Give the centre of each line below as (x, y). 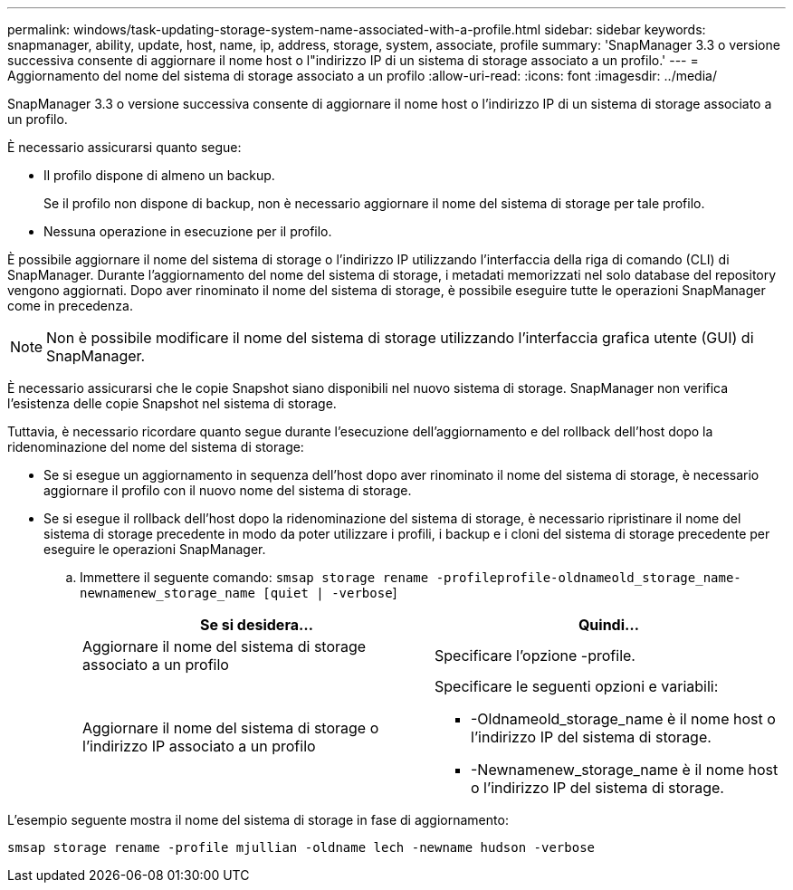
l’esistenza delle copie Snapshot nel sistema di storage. (172, 403)
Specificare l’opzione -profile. (535, 656)
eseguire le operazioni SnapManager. (155, 549)
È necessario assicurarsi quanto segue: (124, 147)
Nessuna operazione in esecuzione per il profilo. (188, 231)
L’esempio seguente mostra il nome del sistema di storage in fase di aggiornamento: (258, 820)
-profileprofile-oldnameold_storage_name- (588, 578)
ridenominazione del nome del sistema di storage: (156, 447)
